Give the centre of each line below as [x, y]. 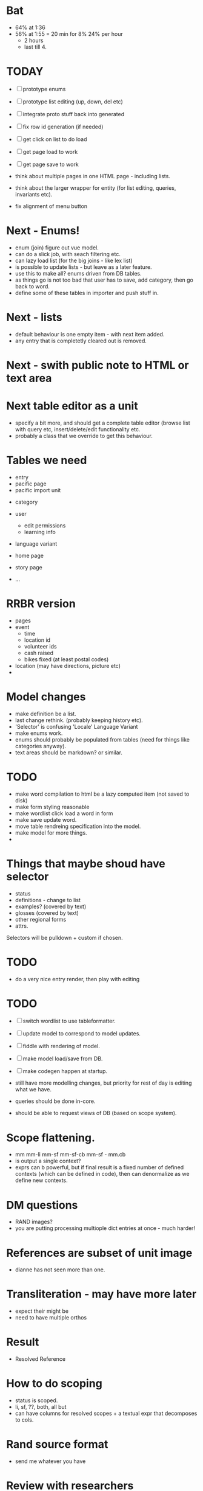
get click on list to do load [55, 139]
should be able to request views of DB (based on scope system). [96, 1113]
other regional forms [41, 919]
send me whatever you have [50, 1461]
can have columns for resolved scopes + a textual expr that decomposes [106, 1413]
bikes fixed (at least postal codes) [66, 659]
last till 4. [35, 47]
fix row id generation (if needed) [63, 127]
